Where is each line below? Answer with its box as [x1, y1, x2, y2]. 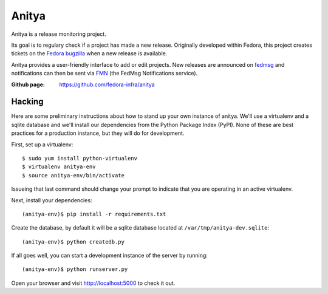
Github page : [11, 81, 45, 88]
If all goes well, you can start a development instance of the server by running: [11, 252, 208, 259]
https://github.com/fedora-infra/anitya [59, 81, 155, 88]
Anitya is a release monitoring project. [11, 30, 106, 38]
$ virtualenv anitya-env [22, 163, 96, 170]
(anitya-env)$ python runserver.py [22, 266, 128, 273]
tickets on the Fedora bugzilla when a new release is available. [11, 50, 168, 57]
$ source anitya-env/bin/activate [22, 172, 125, 179]
